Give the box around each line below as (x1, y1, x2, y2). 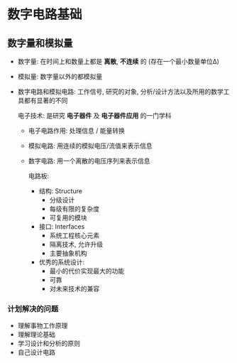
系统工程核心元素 (49, 232, 100, 239)
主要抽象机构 (49, 249, 87, 257)
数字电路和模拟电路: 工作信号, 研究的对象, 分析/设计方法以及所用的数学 (17, 87, 224, 96)
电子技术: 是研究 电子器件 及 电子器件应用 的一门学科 (17, 112, 172, 119)
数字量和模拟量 (7, 37, 73, 49)
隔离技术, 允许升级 (49, 240, 104, 249)
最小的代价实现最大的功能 (49, 267, 125, 275)
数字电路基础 (7, 6, 83, 23)
